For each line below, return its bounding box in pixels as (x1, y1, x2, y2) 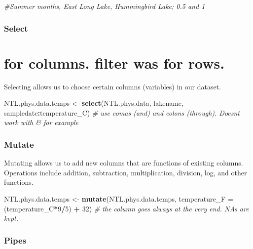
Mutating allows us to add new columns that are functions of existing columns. (4, 158, 243, 168)
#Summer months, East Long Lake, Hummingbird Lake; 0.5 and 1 (4, 1, 205, 11)
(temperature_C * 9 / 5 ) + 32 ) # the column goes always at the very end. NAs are (4, 203, 249, 213)
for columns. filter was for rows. (4, 52, 225, 73)
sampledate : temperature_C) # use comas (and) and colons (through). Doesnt (4, 107, 240, 118)
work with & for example (4, 117, 79, 127)
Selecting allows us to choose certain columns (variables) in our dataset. (4, 81, 221, 91)
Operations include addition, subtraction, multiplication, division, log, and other (4, 167, 247, 177)
